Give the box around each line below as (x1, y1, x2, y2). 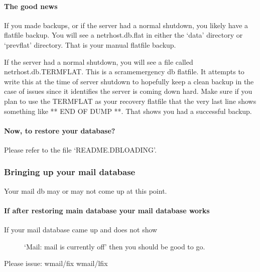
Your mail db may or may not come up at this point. (4, 185, 167, 196)
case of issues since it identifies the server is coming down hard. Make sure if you (4, 86, 252, 96)
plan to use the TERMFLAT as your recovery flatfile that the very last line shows (4, 95, 256, 106)
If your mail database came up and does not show (4, 224, 158, 235)
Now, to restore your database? (4, 125, 115, 135)
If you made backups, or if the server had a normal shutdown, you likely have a (4, 20, 248, 30)
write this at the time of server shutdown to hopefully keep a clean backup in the (4, 76, 254, 86)
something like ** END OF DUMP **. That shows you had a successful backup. (4, 105, 252, 116)
